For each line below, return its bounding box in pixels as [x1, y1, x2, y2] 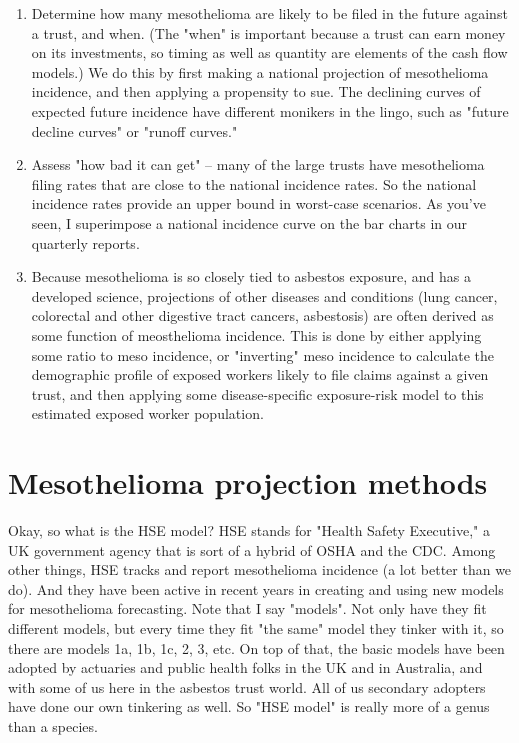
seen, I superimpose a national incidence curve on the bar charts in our [31, 212, 468, 233]
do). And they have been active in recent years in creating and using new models [8, 578, 504, 599]
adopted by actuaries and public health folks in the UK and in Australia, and [8, 657, 483, 678]
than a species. [8, 715, 98, 736]
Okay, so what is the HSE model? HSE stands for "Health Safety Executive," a [8, 520, 490, 540]
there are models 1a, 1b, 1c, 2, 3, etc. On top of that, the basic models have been [8, 637, 505, 658]
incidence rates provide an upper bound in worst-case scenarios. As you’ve [31, 193, 486, 214]
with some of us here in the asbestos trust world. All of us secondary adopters [8, 676, 486, 697]
